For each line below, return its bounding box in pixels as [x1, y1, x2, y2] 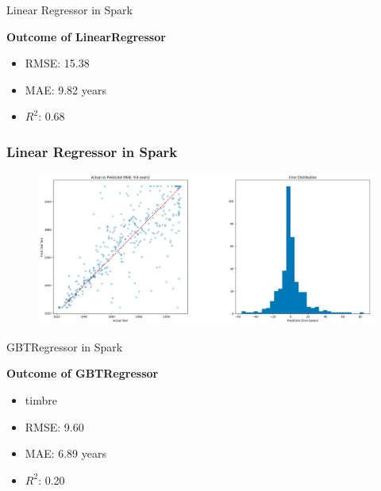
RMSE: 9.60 [25, 418, 84, 435]
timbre [25, 392, 57, 409]
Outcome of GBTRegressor [6, 365, 159, 382]
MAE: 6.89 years [25, 445, 106, 462]
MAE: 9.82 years [25, 81, 106, 98]
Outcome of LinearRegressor [6, 28, 166, 44]
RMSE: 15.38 [25, 55, 90, 71]
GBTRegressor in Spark [6, 338, 123, 355]
